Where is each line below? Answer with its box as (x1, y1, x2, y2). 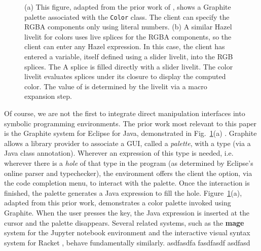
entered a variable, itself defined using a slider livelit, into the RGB (24, 51, 233, 62)
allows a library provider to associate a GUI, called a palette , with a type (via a (4, 137, 251, 148)
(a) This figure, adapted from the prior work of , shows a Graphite (24, 2, 231, 12)
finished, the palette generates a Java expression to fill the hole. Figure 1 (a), (4, 187, 242, 198)
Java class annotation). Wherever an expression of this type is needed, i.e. (4, 148, 234, 158)
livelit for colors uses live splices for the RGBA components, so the (24, 31, 232, 42)
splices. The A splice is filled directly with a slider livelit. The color (24, 61, 233, 71)
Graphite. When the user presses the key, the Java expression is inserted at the (4, 207, 250, 218)
